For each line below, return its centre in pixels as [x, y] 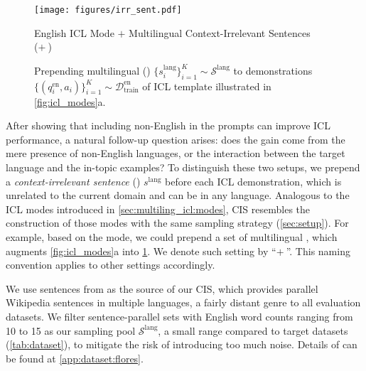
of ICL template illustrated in [207, 86]
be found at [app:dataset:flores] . [75, 358]
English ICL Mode [74, 32]
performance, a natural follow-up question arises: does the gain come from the [176, 139]
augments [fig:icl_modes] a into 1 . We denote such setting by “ [141, 251]
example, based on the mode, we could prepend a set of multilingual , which [172, 236]
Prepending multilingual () [92, 70]
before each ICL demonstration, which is [253, 181]
